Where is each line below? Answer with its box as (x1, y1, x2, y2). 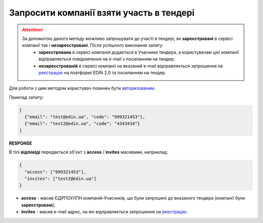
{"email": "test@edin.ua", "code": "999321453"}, (24, 114, 146, 120)
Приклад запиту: (9, 94, 44, 100)
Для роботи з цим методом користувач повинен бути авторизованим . (9, 85, 156, 91)
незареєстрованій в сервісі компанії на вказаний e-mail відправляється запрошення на (38, 63, 223, 69)
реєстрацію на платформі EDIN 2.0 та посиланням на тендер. (38, 70, 167, 75)
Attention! (22, 27, 43, 33)
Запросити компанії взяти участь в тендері (9, 7, 195, 18)
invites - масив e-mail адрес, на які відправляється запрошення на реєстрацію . (21, 209, 188, 215)
